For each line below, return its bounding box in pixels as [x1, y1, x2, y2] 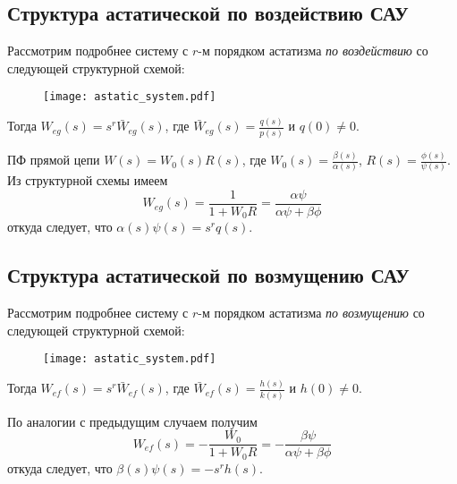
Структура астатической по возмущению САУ [7, 261, 410, 289]
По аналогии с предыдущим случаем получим [7, 412, 258, 430]
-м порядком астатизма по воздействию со [198, 41, 428, 60]
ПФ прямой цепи [7, 150, 100, 169]
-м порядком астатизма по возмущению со [198, 303, 425, 322]
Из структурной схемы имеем [7, 171, 168, 190]
